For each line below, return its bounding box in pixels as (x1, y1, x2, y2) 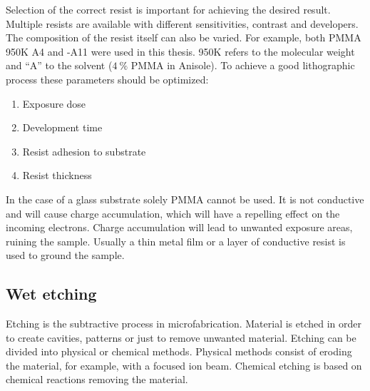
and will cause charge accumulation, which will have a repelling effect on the (6, 205, 340, 220)
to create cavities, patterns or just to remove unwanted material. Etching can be (6, 330, 356, 345)
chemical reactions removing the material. (6, 372, 188, 387)
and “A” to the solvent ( (6, 58, 113, 73)
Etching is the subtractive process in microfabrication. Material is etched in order (6, 316, 362, 331)
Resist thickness (22, 168, 92, 183)
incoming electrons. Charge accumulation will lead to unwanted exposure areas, (6, 220, 353, 235)
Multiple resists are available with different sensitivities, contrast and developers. (6, 16, 359, 31)
